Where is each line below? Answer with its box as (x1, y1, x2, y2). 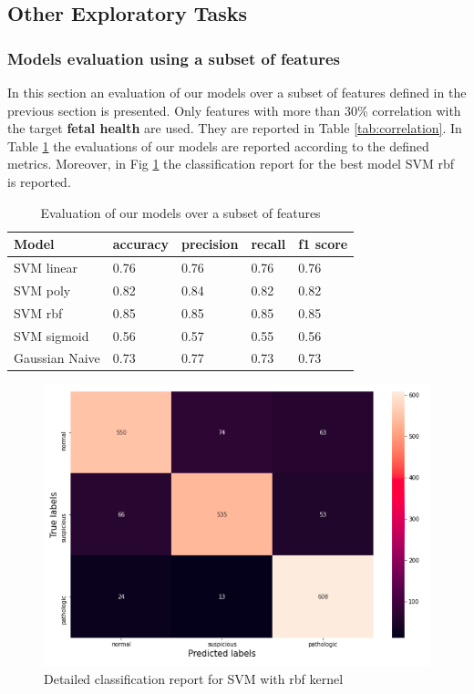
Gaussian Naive (14, 348, 100, 368)
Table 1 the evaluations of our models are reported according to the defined (7, 136, 429, 155)
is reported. (7, 171, 71, 191)
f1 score (298, 234, 348, 254)
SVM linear (14, 258, 78, 276)
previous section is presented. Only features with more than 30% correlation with (7, 100, 461, 119)
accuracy (112, 234, 169, 254)
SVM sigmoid (14, 326, 89, 345)
